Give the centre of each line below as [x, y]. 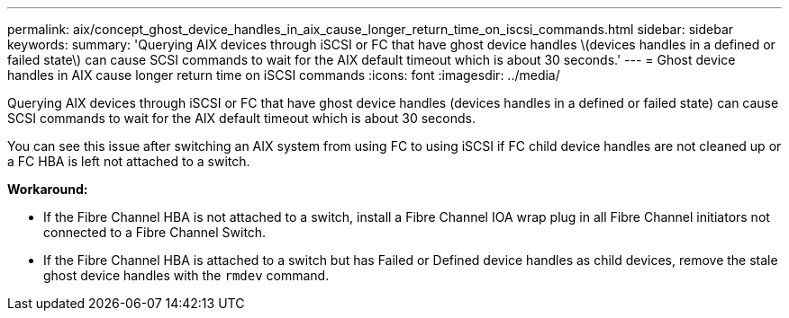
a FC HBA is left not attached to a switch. [129, 161]
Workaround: [48, 189]
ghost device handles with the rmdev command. [186, 275]
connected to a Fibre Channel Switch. [155, 232]
